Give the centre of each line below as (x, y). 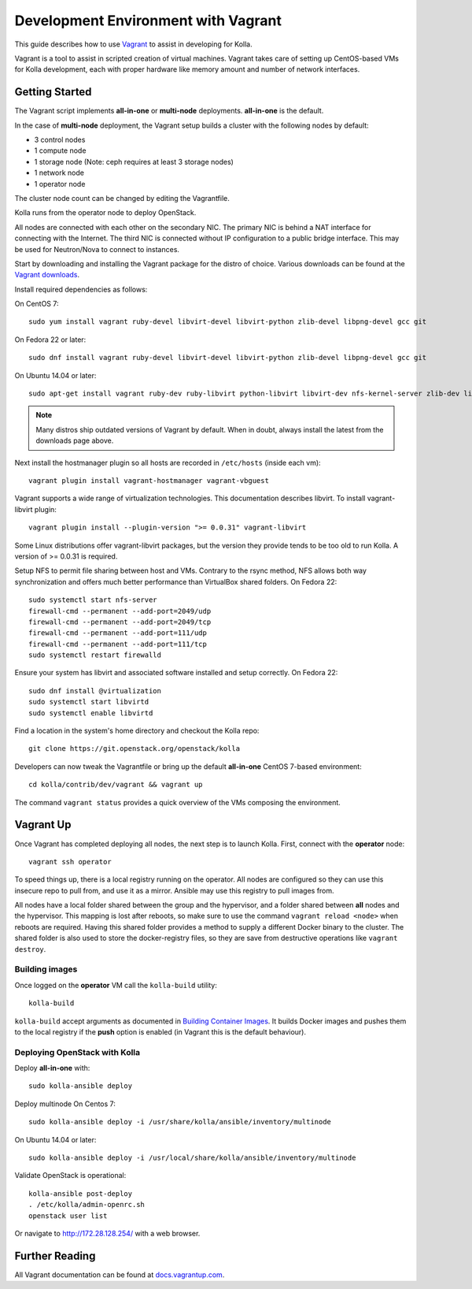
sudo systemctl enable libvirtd (91, 713)
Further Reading (55, 1256)
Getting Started (53, 92)
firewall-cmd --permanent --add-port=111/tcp (118, 644)
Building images (46, 969)
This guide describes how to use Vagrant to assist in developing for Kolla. (134, 44)
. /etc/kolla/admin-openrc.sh (87, 1205)
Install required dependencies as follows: (81, 289)
